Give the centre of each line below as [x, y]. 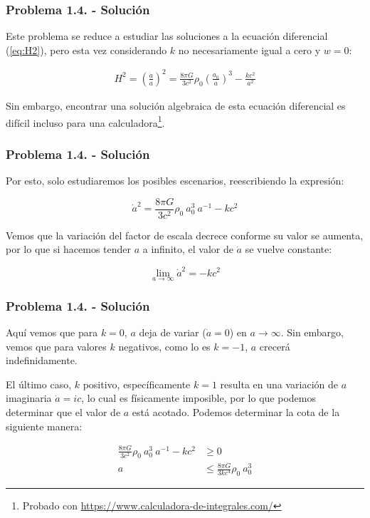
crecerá [275, 346]
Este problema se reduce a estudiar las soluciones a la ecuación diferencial [167, 36]
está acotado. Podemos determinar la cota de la [236, 411]
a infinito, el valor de [188, 249]
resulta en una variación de [279, 384]
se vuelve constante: [289, 249]
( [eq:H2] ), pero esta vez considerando [86, 50]
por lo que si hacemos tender [68, 249]
